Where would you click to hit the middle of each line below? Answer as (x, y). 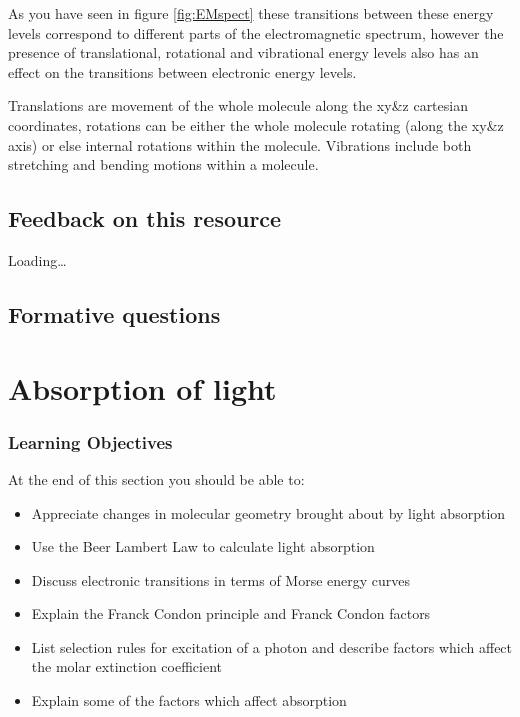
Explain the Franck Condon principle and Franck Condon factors (231, 613)
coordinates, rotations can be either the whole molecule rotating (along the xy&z (256, 124)
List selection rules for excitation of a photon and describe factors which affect (272, 646)
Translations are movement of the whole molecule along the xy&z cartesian (238, 105)
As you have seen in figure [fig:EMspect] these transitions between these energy (251, 13)
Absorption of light (142, 387)
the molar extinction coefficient (126, 666)
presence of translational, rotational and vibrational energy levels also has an (243, 52)
